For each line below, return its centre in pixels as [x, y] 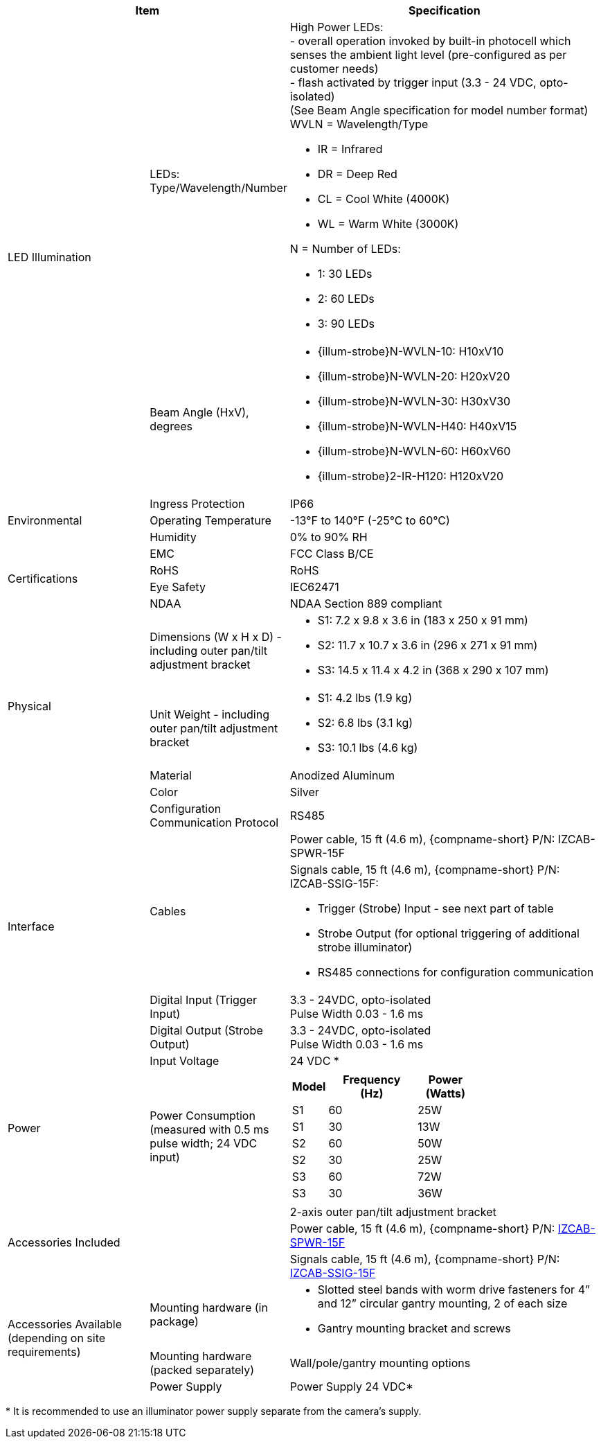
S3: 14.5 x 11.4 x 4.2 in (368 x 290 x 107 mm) [433, 670]
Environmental [45, 520]
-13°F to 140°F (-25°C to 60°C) [370, 520]
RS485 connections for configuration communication [456, 972]
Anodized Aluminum [342, 775]
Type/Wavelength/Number [218, 188]
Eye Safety [178, 587]
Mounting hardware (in [209, 1307]
